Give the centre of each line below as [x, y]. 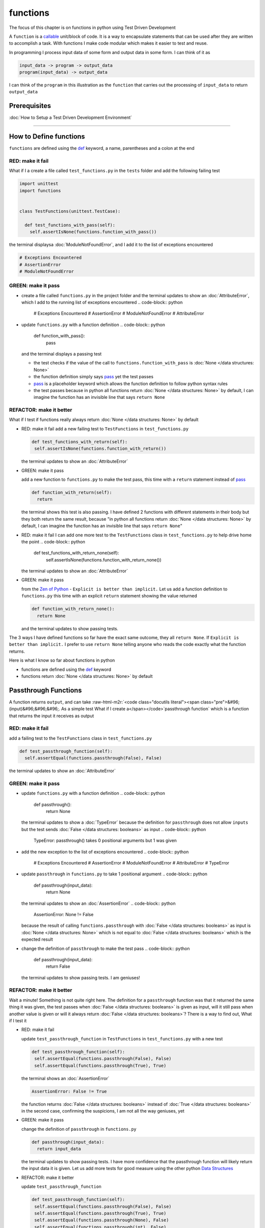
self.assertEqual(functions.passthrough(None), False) [102, 1220]
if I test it [18, 1021]
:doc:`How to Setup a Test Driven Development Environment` [71, 117]
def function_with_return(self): [72, 492]
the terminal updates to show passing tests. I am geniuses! [81, 977]
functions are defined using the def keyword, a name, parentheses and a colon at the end [102, 148]
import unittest [39, 184]
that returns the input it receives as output [52, 716]
